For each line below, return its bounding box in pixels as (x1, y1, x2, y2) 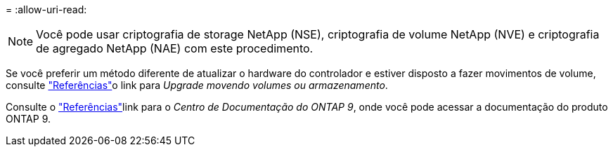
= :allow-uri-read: (6, 4, 87, 15)
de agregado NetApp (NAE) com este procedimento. (36, 41, 314, 55)
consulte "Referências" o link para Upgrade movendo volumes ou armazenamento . (6, 79, 388, 91)
